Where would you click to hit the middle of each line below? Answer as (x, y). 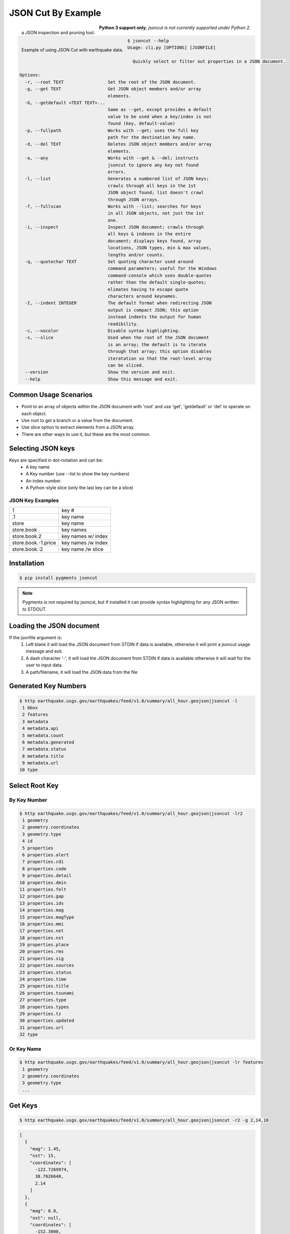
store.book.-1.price (34, 543)
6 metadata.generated (48, 742)
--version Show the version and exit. (100, 372)
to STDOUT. (34, 609)
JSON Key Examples (34, 500)
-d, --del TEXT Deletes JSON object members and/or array (118, 144)
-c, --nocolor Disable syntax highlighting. (103, 330)
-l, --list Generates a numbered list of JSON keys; (117, 179)
